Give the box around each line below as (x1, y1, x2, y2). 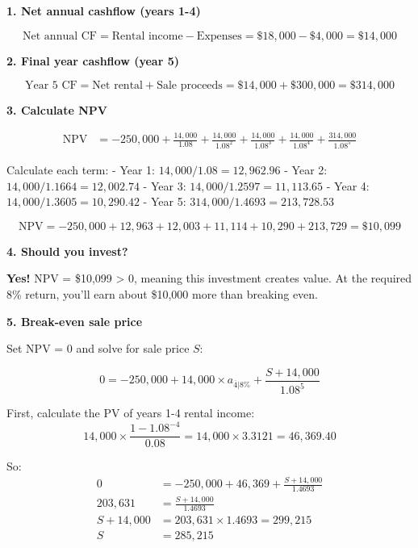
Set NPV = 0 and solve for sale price (6, 340, 190, 357)
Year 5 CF (24, 80, 77, 92)
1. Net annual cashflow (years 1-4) (6, 2, 201, 19)
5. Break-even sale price (6, 312, 143, 329)
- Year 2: (284, 161, 328, 178)
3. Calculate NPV (6, 102, 107, 119)
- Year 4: (326, 177, 370, 194)
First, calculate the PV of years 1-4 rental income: (6, 404, 255, 421)
